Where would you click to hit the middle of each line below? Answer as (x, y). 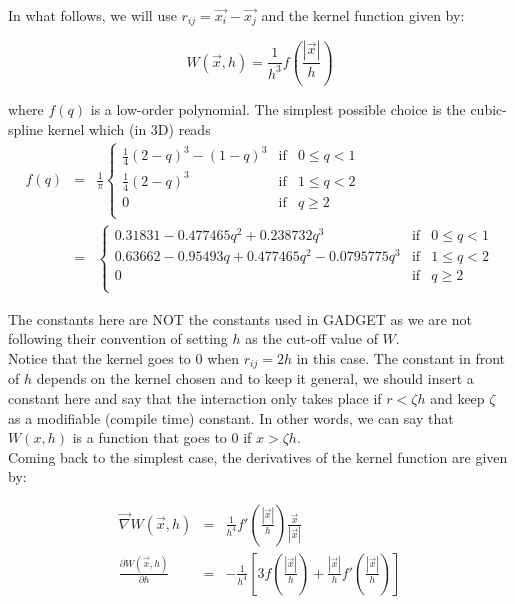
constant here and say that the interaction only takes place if (195, 397)
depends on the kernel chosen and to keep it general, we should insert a (255, 378)
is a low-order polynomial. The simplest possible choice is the (278, 109)
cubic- (488, 109)
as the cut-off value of (311, 338)
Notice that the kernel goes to (99, 357)
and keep (457, 397)
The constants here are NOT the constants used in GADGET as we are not (240, 318)
